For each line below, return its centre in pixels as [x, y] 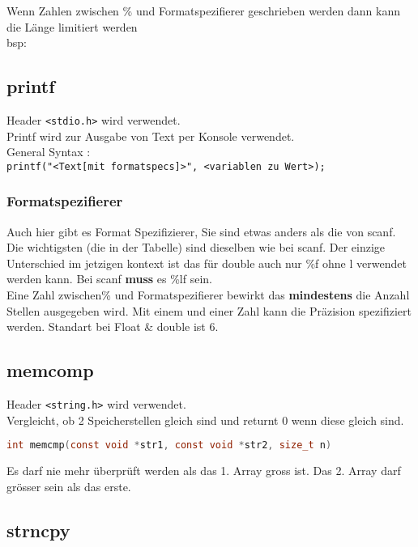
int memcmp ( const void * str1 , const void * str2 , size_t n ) [169, 445]
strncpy [38, 530]
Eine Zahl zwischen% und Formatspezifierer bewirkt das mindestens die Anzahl [208, 295]
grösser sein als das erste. [69, 486]
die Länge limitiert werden [72, 26]
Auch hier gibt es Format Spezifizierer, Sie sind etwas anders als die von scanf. [201, 231]
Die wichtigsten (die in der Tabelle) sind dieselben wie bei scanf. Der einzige [196, 247]
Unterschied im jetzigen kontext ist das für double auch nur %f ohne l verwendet [207, 263]
